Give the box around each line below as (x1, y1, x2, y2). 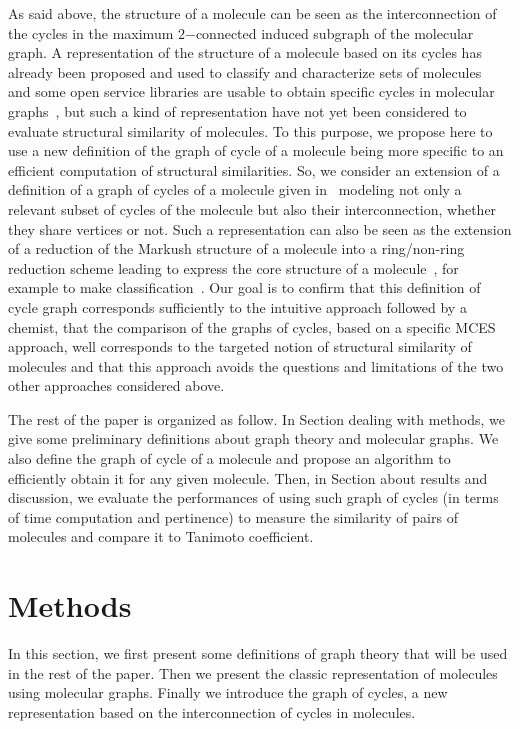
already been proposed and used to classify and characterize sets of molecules (8, 61, 482, 82)
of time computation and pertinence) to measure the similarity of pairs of (8, 506, 458, 527)
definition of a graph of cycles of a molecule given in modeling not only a (8, 179, 462, 200)
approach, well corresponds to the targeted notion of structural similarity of (8, 336, 472, 357)
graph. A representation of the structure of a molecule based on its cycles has (8, 42, 482, 63)
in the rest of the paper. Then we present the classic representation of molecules (8, 662, 498, 683)
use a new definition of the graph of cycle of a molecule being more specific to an (8, 140, 504, 161)
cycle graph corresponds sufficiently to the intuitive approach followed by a (8, 296, 467, 317)
